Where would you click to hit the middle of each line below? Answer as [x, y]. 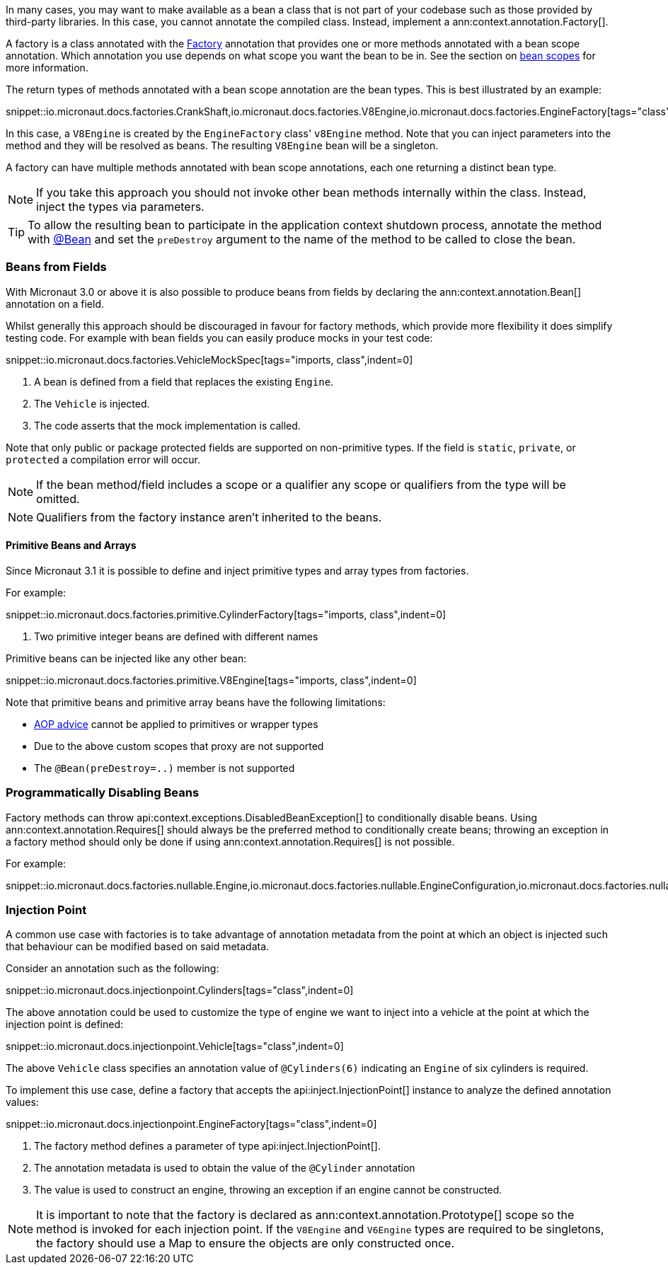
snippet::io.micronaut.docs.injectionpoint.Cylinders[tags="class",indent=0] [180, 991]
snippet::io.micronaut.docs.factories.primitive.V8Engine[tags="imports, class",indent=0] [211, 680]
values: [22, 1102]
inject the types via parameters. [120, 207]
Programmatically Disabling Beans [103, 793]
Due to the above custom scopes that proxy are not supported [179, 746]
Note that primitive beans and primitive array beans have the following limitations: [196, 702]
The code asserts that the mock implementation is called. [167, 425]
